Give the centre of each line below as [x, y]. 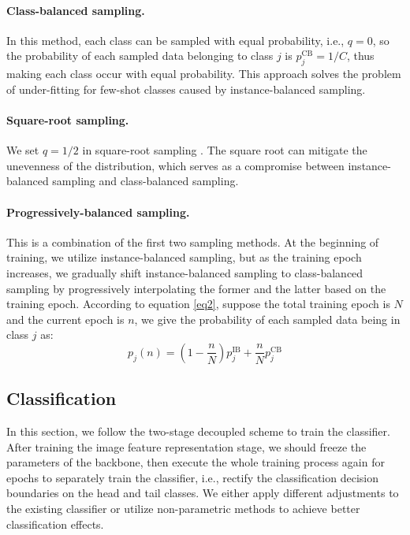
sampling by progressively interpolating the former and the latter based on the [196, 288]
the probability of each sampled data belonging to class [140, 56]
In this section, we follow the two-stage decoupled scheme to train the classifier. [198, 431]
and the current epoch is [65, 319]
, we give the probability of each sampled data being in [267, 319]
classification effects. [55, 524]
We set [23, 150]
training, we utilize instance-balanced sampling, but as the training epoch [184, 257]
